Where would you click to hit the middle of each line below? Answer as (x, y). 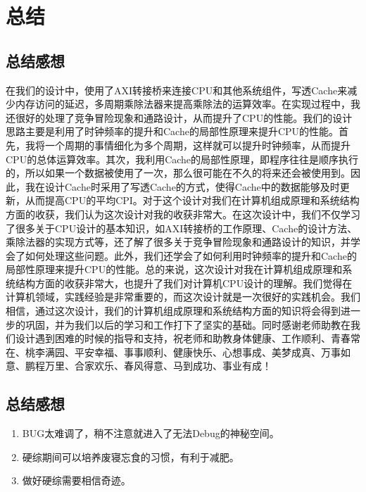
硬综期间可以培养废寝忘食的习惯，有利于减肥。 (131, 456)
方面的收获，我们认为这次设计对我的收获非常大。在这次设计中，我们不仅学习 (183, 214)
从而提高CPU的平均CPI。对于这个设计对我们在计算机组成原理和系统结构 (192, 200)
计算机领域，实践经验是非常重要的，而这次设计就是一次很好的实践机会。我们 (183, 297)
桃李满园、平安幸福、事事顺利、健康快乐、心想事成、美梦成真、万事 (183, 352)
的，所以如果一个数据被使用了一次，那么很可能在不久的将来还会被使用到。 (178, 173)
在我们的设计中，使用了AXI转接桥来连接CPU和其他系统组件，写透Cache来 (177, 90)
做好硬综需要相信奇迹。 (76, 480)
